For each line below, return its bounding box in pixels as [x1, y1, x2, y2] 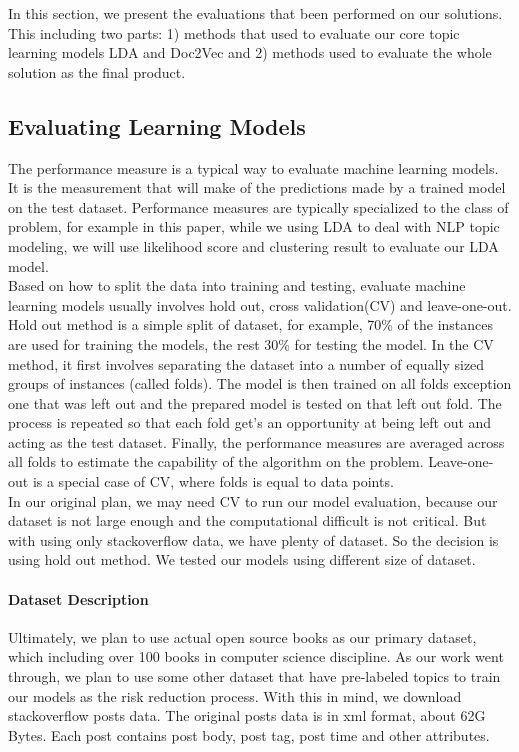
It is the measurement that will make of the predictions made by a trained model [8, 177, 506, 198]
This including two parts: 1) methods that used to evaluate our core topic [8, 22, 460, 43]
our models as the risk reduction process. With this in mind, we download [8, 685, 462, 706]
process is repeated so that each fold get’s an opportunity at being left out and [8, 412, 492, 433]
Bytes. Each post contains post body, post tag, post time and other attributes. [8, 724, 490, 745]
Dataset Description [8, 588, 149, 609]
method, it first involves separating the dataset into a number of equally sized [8, 353, 485, 374]
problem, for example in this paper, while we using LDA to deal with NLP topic [8, 216, 500, 237]
